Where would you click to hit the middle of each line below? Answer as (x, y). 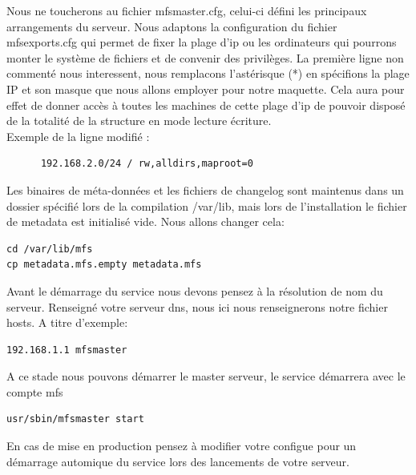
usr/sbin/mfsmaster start (75, 419)
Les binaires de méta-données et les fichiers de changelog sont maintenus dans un (205, 189)
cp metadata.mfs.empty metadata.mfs (104, 265)
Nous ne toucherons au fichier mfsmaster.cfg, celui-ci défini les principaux (187, 10)
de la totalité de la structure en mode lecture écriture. (139, 121)
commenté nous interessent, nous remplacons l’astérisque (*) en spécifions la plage (208, 73)
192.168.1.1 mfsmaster (67, 350)
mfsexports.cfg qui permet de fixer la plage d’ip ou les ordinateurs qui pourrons (202, 42)
